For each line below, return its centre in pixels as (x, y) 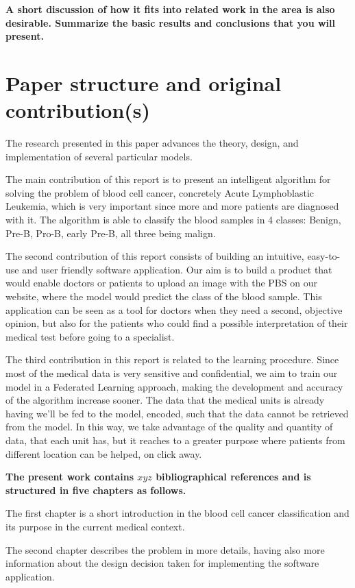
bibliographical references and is (233, 477)
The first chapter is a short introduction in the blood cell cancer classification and (177, 513)
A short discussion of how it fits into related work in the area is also (170, 9)
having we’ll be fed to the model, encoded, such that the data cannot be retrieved (177, 413)
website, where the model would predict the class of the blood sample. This (164, 296)
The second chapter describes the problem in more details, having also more (165, 549)
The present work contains (70, 477)
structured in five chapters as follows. (96, 490)
